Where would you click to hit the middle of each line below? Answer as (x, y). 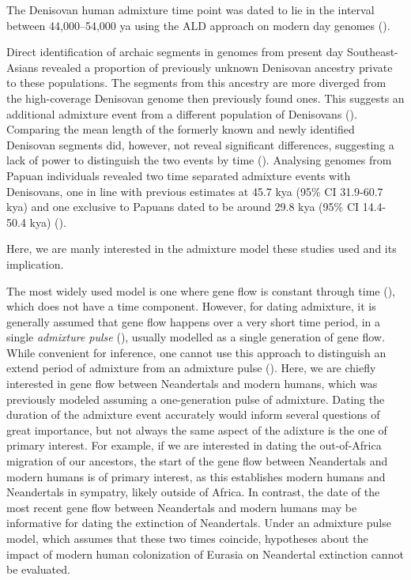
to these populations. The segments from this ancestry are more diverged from (196, 83)
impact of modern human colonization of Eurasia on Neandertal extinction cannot (205, 554)
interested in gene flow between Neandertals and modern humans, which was (192, 384)
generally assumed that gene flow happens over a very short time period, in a (193, 321)
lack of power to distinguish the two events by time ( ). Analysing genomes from (199, 160)
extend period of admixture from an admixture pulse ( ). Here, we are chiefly (191, 368)
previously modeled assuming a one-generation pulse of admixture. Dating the (196, 399)
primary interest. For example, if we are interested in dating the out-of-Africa (194, 445)
